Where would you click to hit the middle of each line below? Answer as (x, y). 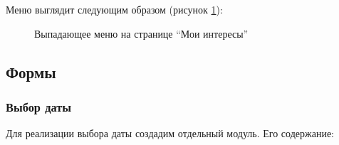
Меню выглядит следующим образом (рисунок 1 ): (114, 9)
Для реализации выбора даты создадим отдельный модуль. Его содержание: (170, 133)
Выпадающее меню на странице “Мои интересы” (141, 33)
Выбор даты (39, 106)
